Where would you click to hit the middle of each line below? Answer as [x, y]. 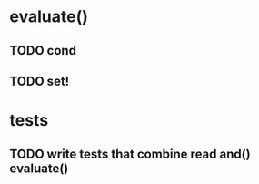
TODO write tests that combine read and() [130, 153]
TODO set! [40, 81]
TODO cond [43, 51]
